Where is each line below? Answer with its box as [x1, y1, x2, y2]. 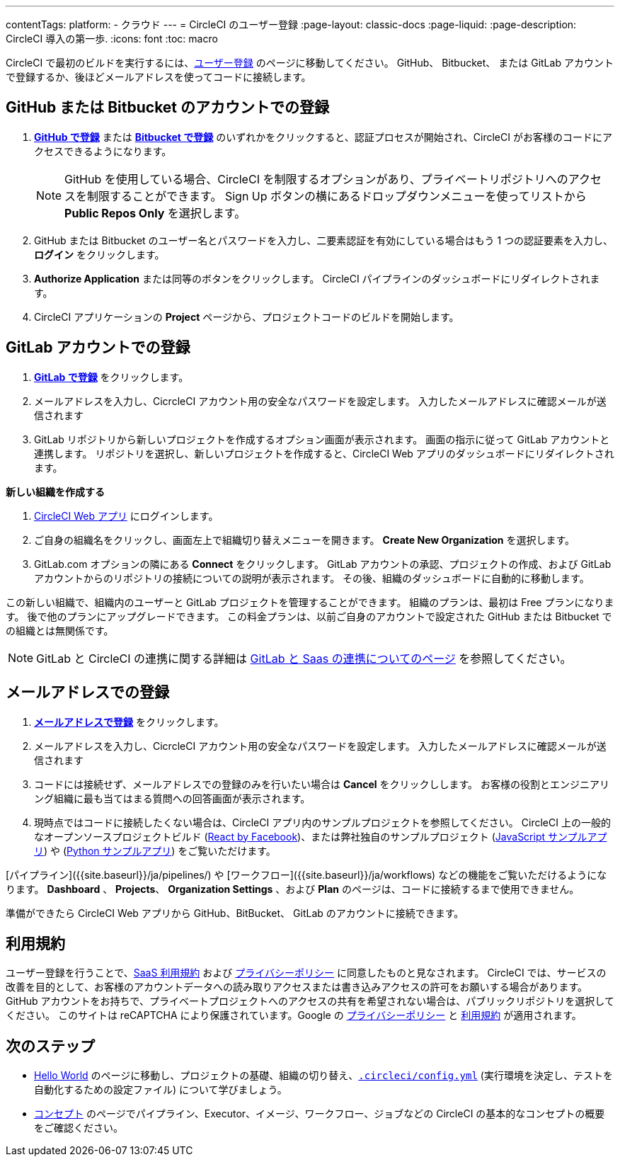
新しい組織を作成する [6, 485, 105, 498]
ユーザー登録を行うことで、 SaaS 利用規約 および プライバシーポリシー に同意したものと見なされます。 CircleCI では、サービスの [6, 967, 607, 979]
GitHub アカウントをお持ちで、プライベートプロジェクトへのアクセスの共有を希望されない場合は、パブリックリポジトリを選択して [6, 995, 614, 1008]
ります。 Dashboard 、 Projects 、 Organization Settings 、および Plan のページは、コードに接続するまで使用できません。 [6, 882, 580, 895]
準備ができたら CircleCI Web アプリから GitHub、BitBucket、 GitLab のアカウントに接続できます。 [6, 906, 464, 919]
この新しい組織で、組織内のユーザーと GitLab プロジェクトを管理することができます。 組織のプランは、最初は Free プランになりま [6, 596, 614, 608]
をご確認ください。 [34, 1122, 123, 1134]
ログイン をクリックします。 [34, 248, 165, 261]
